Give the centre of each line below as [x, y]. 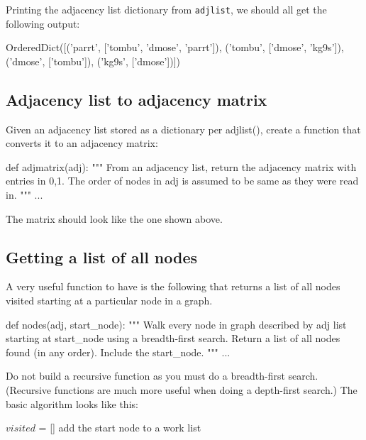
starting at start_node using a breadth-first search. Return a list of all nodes [173, 338]
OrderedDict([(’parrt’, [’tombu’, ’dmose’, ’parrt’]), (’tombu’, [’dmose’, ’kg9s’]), [175, 47]
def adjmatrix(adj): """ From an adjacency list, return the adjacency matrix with [181, 166]
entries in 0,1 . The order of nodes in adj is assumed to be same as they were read [182, 181]
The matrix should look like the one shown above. [114, 218]
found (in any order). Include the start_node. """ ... [118, 352]
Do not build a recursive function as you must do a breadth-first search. [162, 376]
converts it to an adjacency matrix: [82, 143]
